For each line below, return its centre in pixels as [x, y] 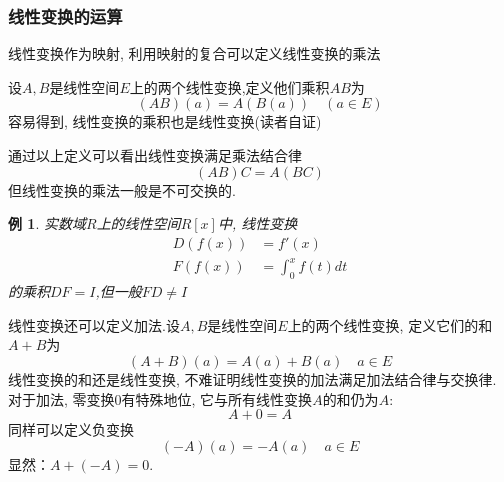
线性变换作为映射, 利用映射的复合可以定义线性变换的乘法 [194, 53]
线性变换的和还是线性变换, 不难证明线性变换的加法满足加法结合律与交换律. [252, 378]
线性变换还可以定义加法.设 [94, 324]
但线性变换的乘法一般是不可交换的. [122, 189]
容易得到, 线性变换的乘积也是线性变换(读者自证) [165, 121]
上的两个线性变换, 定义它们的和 [390, 324]
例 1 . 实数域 [47, 223]
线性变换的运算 [65, 15]
